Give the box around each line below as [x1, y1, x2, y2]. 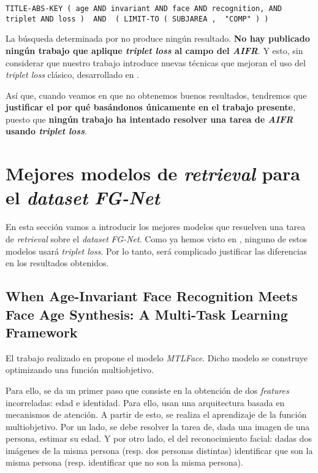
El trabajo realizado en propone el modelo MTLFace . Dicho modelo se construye [6, 351, 308, 364]
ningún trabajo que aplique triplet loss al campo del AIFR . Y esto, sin [6, 44, 303, 56]
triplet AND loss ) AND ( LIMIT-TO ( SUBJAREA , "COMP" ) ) [6, 14, 269, 23]
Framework [6, 322, 78, 341]
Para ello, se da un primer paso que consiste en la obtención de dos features [6, 383, 289, 396]
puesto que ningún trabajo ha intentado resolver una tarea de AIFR [6, 112, 293, 125]
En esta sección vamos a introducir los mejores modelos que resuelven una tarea [6, 220, 306, 233]
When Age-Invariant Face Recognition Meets [6, 286, 298, 306]
